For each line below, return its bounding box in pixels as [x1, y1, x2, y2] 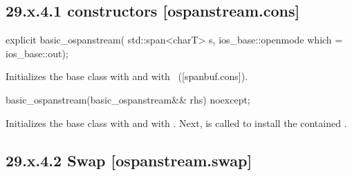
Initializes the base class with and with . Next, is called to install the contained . [6, 115, 347, 130]
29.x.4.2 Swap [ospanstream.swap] [6, 149, 252, 170]
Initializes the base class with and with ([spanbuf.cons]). [6, 69, 248, 84]
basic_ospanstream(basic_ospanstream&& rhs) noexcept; [6, 92, 250, 106]
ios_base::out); [6, 46, 68, 60]
